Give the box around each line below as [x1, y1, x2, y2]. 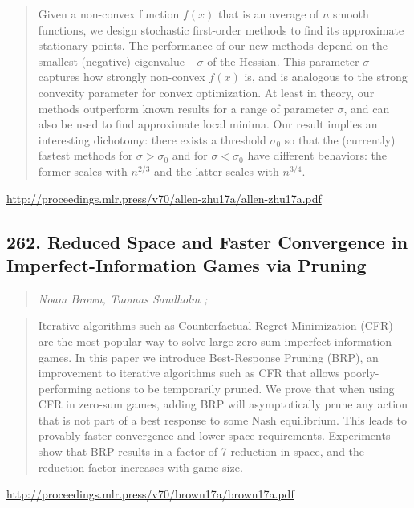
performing [38, 380, 92, 396]
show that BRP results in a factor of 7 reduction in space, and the [38, 443, 365, 460]
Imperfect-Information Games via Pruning [6, 252, 367, 277]
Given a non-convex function [38, 6, 180, 22]
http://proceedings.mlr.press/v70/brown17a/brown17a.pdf [6, 486, 294, 502]
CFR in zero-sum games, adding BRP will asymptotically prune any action [38, 396, 408, 412]
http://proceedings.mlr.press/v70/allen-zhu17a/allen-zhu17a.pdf [6, 189, 322, 206]
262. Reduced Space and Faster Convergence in [6, 229, 408, 254]
